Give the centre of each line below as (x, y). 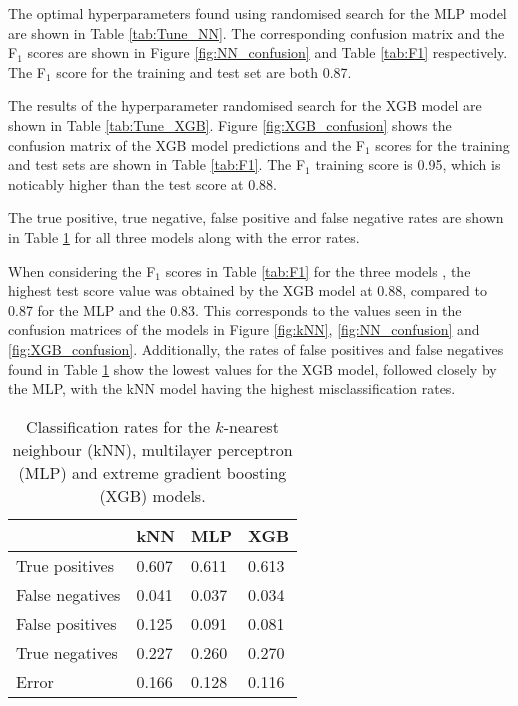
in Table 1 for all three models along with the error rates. (184, 236)
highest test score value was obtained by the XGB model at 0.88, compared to (247, 290)
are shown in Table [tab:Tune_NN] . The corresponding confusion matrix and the (256, 32)
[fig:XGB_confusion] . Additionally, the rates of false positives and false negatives (256, 348)
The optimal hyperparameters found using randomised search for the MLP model (257, 13)
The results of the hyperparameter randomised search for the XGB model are (245, 105)
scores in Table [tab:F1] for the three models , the (318, 270)
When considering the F (82, 270)
